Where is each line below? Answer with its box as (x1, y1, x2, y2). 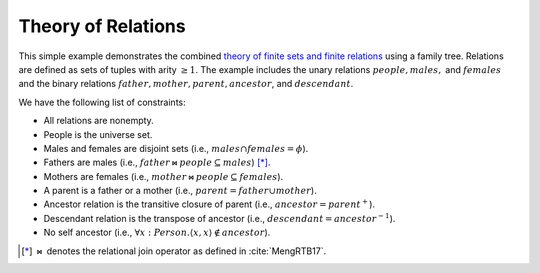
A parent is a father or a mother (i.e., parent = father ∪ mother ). (43, 185, 317, 197)
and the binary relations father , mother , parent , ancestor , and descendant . (18, 78, 354, 90)
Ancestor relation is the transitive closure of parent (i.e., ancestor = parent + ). (43, 197, 375, 210)
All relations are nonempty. (43, 115, 154, 127)
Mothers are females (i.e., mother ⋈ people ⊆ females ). (43, 170, 284, 182)
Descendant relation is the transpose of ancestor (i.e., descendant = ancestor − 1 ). (43, 211, 396, 224)
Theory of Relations (18, 15, 186, 37)
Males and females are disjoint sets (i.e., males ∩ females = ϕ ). (43, 142, 309, 154)
